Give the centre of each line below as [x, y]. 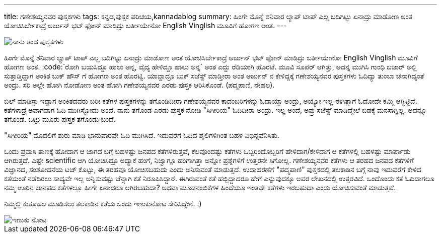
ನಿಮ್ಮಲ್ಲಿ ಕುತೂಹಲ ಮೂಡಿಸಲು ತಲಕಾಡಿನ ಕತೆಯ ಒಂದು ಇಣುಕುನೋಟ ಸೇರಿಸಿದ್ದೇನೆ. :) [103, 204]
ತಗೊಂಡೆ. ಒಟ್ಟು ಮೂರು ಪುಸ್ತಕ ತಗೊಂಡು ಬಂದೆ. [60, 119]
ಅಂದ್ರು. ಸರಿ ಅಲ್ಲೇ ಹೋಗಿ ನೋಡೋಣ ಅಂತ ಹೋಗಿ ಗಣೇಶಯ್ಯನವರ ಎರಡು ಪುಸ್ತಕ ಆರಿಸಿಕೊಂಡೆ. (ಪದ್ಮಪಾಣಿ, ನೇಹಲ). [139, 85]
